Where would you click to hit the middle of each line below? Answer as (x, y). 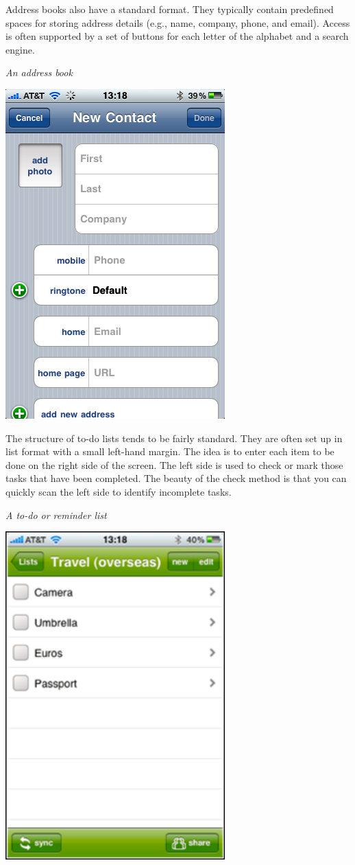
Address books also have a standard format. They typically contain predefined (170, 9)
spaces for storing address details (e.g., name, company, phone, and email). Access (178, 22)
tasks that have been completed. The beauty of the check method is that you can (176, 478)
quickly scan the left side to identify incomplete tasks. (119, 491)
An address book (39, 72)
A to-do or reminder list (56, 515)
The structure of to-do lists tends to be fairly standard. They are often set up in (174, 438)
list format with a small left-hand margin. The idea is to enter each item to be (170, 451)
